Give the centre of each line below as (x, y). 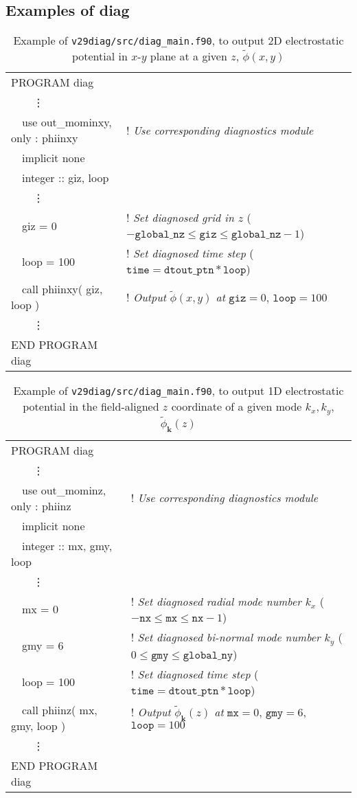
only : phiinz (41, 505)
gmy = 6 (43, 646)
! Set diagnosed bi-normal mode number (226, 637)
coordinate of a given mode (237, 407)
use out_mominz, (64, 490)
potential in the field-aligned (91, 407)
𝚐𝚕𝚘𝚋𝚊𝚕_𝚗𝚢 (208, 655)
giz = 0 (39, 225)
